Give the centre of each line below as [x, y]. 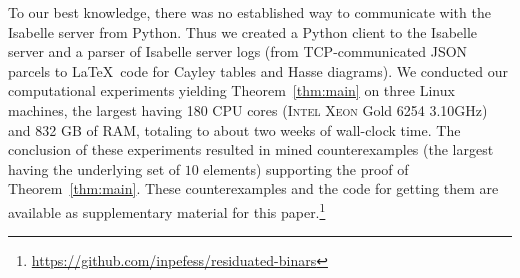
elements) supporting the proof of [306, 168]
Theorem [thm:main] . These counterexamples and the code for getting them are [253, 188]
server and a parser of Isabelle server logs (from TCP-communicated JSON [238, 51]
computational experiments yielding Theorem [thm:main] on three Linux [231, 90]
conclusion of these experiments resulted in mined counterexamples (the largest [251, 149]
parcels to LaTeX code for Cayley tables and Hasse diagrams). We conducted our [258, 70]
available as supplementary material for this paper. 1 [167, 210]
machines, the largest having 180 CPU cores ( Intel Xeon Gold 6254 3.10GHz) [248, 109]
